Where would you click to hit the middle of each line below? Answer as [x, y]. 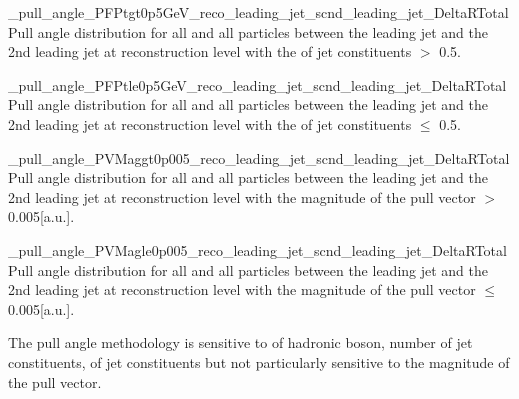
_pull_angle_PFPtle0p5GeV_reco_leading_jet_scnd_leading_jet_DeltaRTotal [257, 84]
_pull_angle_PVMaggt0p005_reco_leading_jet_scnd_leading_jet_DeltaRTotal [259, 157]
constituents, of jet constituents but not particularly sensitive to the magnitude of [259, 361]
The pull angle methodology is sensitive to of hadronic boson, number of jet [240, 342]
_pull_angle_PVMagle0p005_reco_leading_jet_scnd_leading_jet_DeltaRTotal [257, 249]
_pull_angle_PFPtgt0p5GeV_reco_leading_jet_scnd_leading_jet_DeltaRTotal [258, 12]
